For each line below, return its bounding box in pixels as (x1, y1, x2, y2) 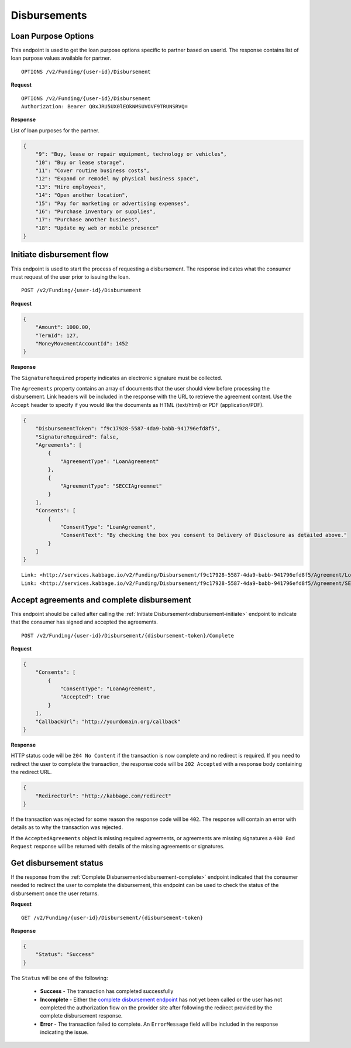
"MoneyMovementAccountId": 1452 (35, 340, 129, 347)
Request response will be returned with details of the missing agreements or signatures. (11, 843, 225, 850)
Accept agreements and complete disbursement (11, 595, 191, 605)
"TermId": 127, (35, 332, 79, 339)
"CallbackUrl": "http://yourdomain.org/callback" (35, 718, 181, 725)
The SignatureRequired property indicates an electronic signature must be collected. (11, 374, 222, 381)
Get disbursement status (11, 858, 104, 868)
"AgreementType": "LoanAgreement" (60, 458, 159, 465)
